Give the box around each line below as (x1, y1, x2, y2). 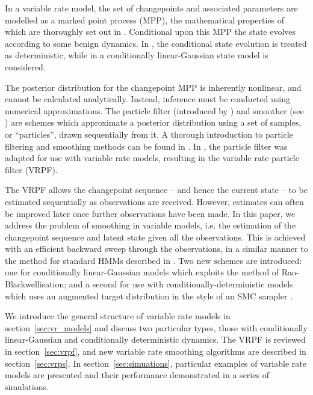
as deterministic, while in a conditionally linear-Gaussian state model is (5, 49, 268, 61)
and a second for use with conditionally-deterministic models (69, 278, 293, 290)
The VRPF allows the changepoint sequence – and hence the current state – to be (5, 183, 308, 196)
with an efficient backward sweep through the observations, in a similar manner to (5, 242, 308, 255)
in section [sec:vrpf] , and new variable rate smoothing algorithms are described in (5, 345, 306, 358)
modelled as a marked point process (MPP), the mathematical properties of (5, 13, 285, 26)
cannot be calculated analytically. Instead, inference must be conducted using (5, 93, 290, 105)
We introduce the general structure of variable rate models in (5, 310, 231, 322)
